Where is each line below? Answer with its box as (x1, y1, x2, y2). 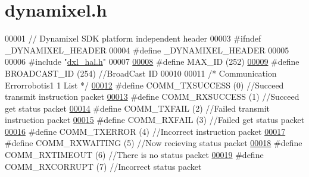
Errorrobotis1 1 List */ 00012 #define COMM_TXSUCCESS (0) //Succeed (5, 78, 284, 91)
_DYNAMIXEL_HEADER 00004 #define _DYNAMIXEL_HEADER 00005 (5, 43, 289, 56)
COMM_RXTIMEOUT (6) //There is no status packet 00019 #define (5, 148, 264, 161)
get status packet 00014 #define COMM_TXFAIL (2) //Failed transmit (5, 102, 270, 114)
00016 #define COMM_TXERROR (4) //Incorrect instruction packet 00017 (5, 125, 286, 137)
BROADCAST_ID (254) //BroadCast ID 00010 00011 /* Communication (5, 67, 277, 79)
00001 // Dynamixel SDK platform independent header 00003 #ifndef (5, 32, 261, 45)
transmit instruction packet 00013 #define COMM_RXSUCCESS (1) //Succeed (5, 90, 299, 103)
